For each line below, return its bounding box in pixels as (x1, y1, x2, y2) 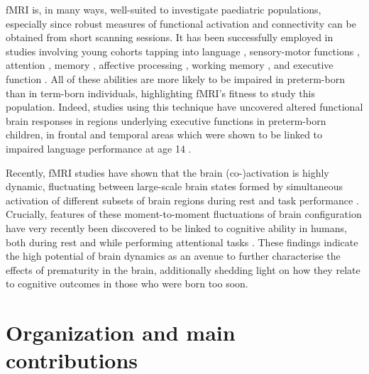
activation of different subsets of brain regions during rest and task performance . (6, 192, 359, 207)
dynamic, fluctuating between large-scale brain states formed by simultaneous (6, 179, 343, 194)
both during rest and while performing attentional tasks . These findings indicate (6, 234, 358, 249)
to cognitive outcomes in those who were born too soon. (6, 276, 248, 291)
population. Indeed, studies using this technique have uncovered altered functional (6, 99, 363, 114)
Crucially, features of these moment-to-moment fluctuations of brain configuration (6, 207, 362, 221)
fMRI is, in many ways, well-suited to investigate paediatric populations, (6, 2, 321, 16)
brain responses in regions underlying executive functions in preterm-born (6, 113, 326, 128)
